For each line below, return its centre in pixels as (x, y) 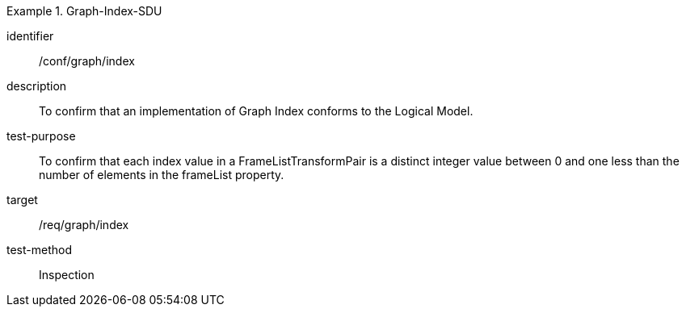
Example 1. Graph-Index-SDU (84, 11)
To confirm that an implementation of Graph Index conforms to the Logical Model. (256, 111)
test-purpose (41, 136)
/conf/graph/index (87, 61)
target (22, 200)
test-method (39, 250)
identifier (30, 36)
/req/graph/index (84, 225)
